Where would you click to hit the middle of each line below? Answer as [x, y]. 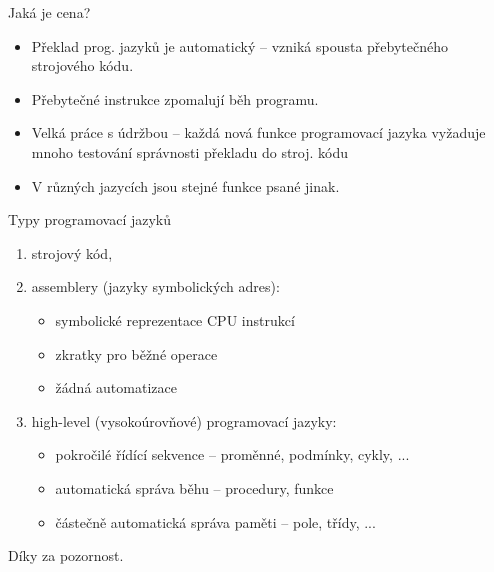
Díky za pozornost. [66, 555]
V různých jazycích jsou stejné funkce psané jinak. [185, 185]
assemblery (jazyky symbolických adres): [155, 286]
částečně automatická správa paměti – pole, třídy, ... [215, 521]
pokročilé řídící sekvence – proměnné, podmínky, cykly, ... [232, 454]
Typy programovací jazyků [90, 219]
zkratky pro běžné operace [136, 353]
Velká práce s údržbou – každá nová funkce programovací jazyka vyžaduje [258, 132]
